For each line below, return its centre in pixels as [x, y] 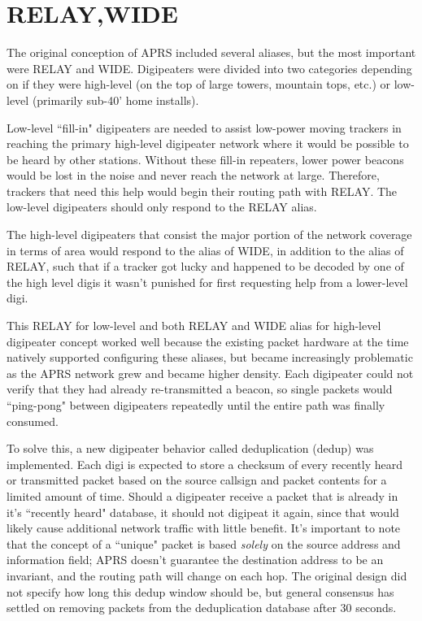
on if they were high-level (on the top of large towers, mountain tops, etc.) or [199, 84]
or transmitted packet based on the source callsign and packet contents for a [197, 480]
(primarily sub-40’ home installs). [115, 100]
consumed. [33, 421]
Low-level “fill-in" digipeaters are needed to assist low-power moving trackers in [204, 127]
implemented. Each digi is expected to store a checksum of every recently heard [205, 464]
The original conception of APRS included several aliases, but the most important [211, 52]
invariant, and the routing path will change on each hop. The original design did [207, 575]
